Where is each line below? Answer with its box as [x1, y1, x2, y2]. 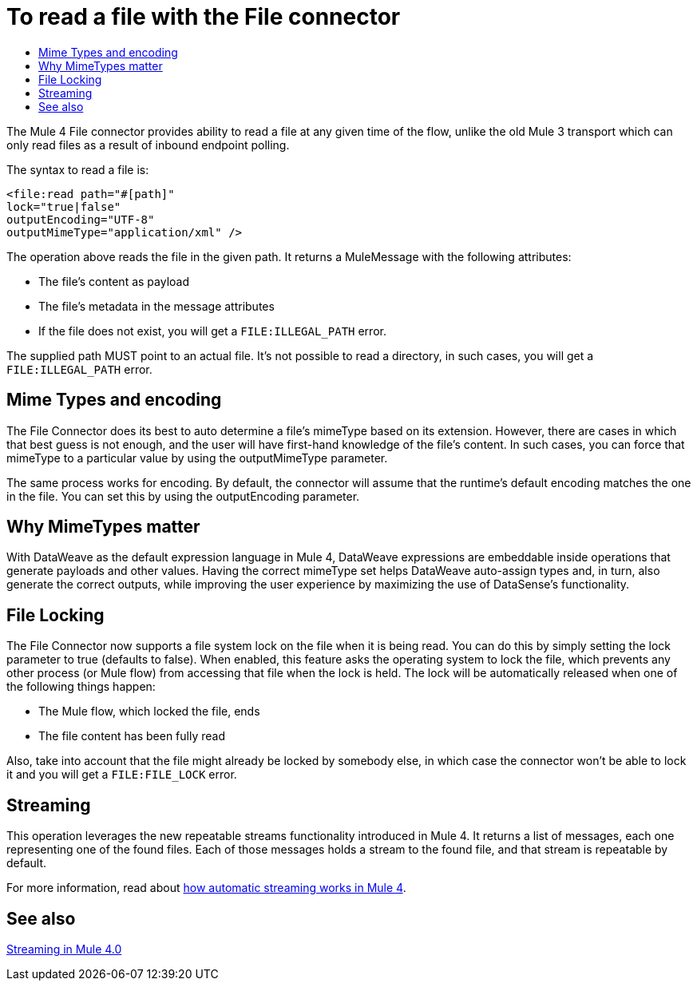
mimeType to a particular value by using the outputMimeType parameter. [6, 450, 388, 465]
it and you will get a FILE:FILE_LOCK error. [6, 767, 237, 782]
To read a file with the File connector [6, 3, 401, 30]
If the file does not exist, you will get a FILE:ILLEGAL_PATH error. [38, 323, 386, 338]
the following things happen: [6, 680, 156, 694]
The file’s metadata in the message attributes [38, 299, 275, 313]
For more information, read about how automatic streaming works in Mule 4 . [6, 881, 406, 895]
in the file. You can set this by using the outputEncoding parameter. [6, 489, 360, 503]
